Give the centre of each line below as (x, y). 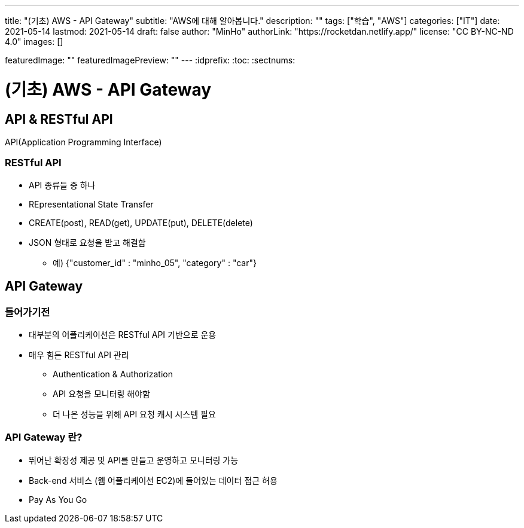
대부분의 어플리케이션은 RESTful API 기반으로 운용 (123, 334)
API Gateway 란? (44, 437)
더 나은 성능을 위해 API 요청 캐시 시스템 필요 (134, 414)
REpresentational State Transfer (91, 204)
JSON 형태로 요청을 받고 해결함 (87, 242)
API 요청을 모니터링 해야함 (101, 393)
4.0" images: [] (34, 42)
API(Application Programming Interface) (83, 142)
